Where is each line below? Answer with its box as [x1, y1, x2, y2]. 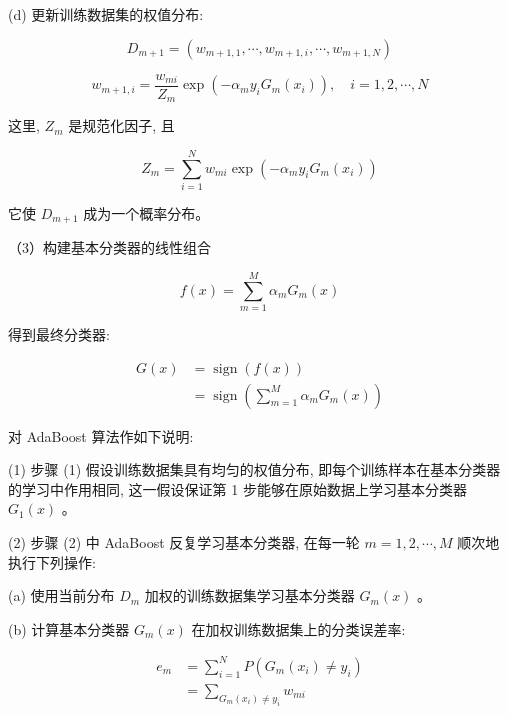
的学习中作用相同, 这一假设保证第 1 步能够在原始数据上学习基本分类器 [8, 478, 467, 499]
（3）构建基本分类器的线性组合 [8, 237, 211, 258]
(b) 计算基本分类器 [8, 618, 130, 639]
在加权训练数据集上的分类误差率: [191, 618, 406, 639]
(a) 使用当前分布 [8, 585, 115, 606]
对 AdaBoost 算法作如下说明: [8, 425, 194, 446]
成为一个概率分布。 [83, 202, 210, 223]
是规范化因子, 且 [68, 115, 175, 136]
